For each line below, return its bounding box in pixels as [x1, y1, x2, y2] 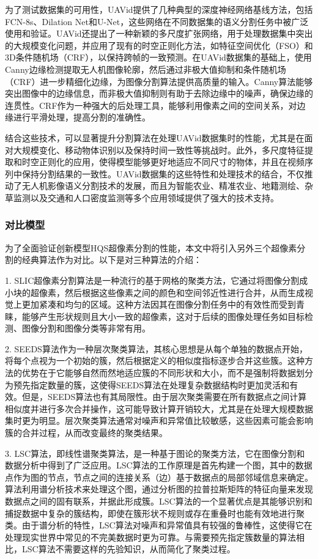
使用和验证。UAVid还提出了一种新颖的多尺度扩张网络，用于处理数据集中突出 [5, 27, 313, 40]
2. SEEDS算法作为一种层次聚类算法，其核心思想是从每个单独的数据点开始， [5, 342, 308, 355]
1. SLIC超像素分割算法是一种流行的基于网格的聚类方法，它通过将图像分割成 [5, 273, 308, 286]
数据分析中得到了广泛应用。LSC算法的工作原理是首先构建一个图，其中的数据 [5, 459, 312, 472]
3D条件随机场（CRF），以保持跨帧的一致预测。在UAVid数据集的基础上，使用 [5, 51, 312, 64]
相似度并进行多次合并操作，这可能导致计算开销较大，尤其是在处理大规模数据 [5, 402, 313, 415]
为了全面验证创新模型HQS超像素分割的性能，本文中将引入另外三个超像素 [5, 241, 297, 254]
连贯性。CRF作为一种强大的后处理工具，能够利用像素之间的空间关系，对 [5, 98, 297, 111]
